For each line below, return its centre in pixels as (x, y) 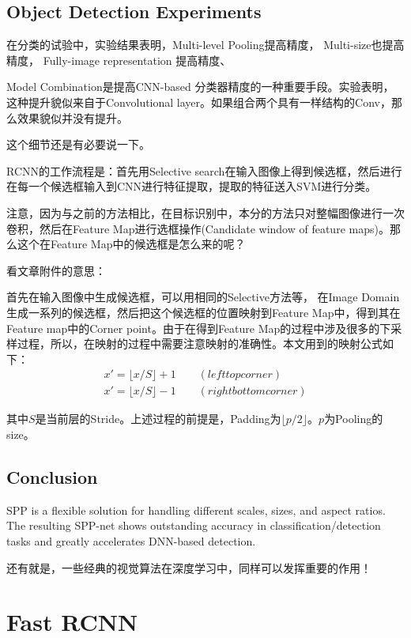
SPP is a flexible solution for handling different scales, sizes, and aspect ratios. (196, 510)
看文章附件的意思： (56, 270)
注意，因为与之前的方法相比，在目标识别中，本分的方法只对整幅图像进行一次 (205, 212)
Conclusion (52, 476)
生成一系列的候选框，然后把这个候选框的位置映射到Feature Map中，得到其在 (204, 312)
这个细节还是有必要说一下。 (78, 144)
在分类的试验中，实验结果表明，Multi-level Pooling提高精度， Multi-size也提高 (205, 45)
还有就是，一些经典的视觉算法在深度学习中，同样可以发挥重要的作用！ (189, 567)
